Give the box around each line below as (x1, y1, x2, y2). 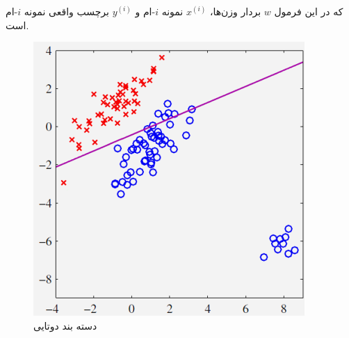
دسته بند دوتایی (33, 318, 97, 332)
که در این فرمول (274, 4, 343, 18)
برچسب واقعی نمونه (24, 4, 109, 18)
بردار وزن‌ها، (209, 4, 261, 18)
